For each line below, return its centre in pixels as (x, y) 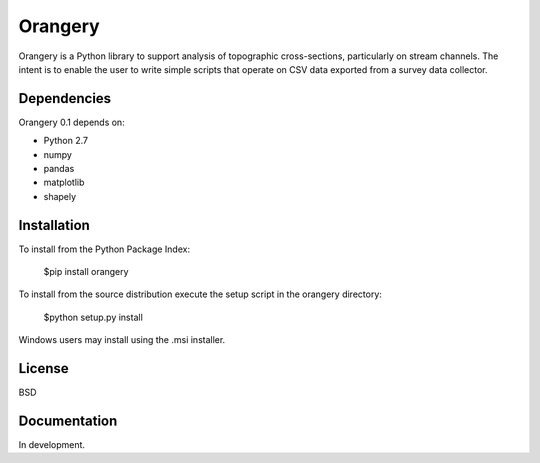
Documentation (68, 420)
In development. (51, 445)
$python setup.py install (93, 317)
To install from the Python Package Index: (104, 249)
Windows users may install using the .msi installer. (122, 340)
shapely (60, 196)
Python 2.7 (66, 141)
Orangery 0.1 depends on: (71, 122)
